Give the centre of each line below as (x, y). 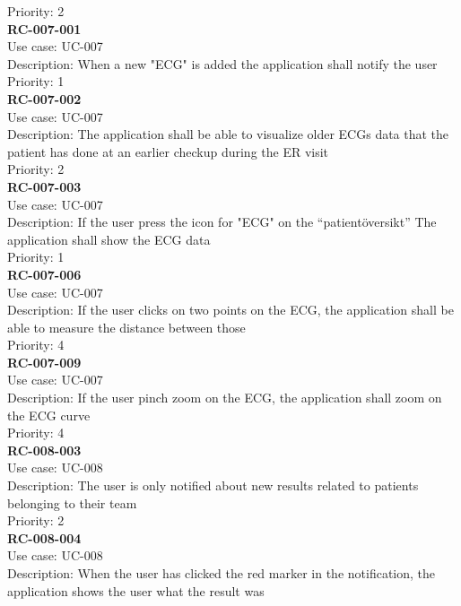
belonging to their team (72, 502)
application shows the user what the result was (136, 590)
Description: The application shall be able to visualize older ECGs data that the (228, 134)
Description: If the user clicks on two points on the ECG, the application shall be (230, 310)
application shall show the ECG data (109, 239)
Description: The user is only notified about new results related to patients (213, 485)
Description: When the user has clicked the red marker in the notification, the (222, 573)
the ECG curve (49, 415)
